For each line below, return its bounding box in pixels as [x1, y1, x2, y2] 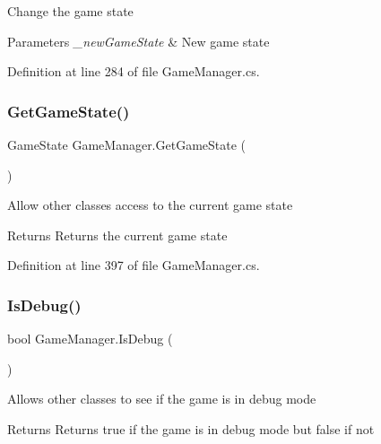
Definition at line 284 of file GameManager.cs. [7, 62, 260, 81]
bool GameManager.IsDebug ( [7, 329, 173, 348]
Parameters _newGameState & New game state [7, 31, 270, 50]
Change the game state [7, 2, 134, 20]
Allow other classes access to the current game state [7, 196, 293, 214]
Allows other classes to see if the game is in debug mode [7, 389, 316, 408]
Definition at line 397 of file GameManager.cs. [7, 256, 260, 274]
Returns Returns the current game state [7, 225, 228, 244]
